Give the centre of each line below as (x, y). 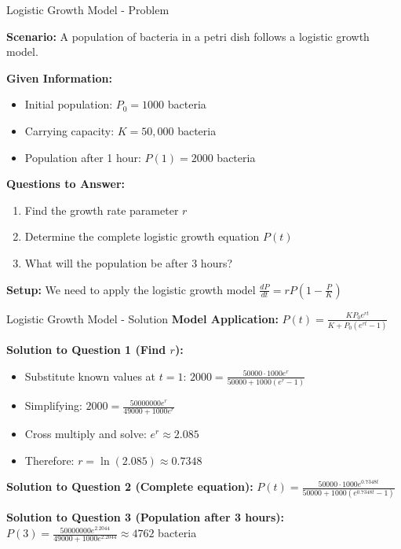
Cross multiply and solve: (86, 433)
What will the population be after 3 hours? (129, 262)
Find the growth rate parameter (102, 210)
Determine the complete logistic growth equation (142, 236)
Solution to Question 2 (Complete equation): (130, 486)
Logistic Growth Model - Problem (88, 9)
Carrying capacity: (69, 130)
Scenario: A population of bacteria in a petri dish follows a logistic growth (188, 36)
